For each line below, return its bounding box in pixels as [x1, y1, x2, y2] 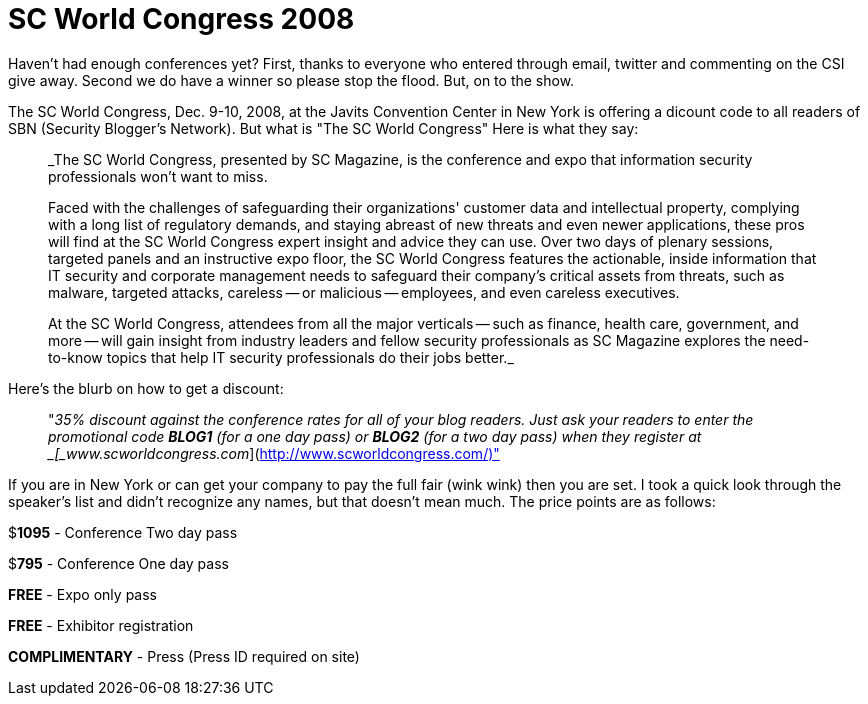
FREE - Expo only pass [8, 585, 157, 603]
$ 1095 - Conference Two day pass [8, 523, 238, 541]
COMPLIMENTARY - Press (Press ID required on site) [8, 647, 360, 665]
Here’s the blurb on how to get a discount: [8, 379, 284, 397]
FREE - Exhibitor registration [8, 616, 194, 634]
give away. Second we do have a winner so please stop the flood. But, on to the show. [8, 71, 575, 89]
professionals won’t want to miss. [48, 167, 268, 185]
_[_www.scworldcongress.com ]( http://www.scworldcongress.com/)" [48, 444, 500, 462]
